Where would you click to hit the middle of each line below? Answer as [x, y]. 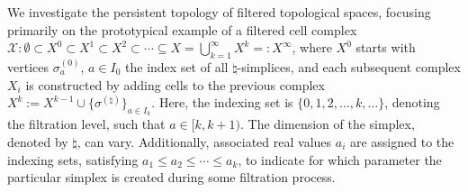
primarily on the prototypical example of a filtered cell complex [182, 29]
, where [312, 47]
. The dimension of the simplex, [328, 124]
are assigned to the [402, 141]
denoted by [38, 141]
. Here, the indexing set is [222, 102]
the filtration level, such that [86, 124]
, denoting [412, 102]
